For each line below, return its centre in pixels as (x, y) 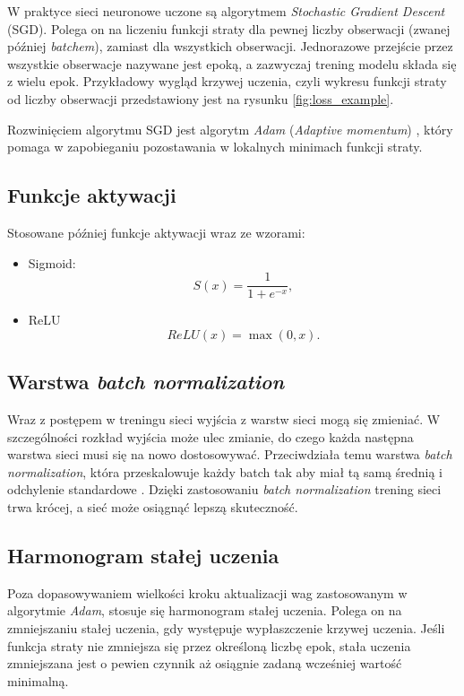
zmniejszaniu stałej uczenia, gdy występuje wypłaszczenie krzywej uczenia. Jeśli (226, 627)
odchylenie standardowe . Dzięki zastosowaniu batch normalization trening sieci (224, 489)
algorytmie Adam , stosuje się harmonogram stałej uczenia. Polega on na (205, 610)
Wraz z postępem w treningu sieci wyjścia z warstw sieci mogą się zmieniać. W (224, 419)
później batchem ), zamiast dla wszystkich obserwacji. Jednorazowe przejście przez (230, 46)
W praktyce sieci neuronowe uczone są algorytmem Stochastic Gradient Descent (226, 11)
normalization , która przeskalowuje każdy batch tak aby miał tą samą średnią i (225, 471)
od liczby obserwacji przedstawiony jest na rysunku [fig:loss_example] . (201, 98)
